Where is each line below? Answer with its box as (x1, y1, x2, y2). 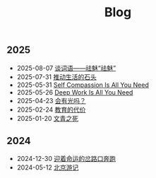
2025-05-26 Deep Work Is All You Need (16, 88, 133, 96)
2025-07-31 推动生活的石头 (16, 72, 97, 81)
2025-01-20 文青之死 (16, 114, 79, 122)
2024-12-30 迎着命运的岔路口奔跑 (16, 155, 116, 163)
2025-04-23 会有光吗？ (16, 96, 86, 105)
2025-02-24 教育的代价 (16, 105, 86, 114)
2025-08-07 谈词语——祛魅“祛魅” (16, 64, 116, 72)
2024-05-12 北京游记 (16, 163, 79, 172)
